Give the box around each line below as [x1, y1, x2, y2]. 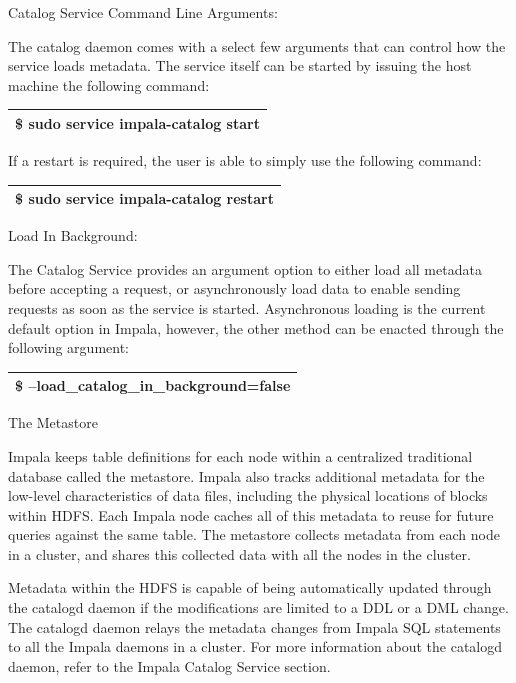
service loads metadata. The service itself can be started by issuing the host [8, 55, 472, 76]
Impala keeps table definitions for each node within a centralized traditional [8, 445, 473, 466]
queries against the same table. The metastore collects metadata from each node [8, 524, 500, 545]
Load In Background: [8, 225, 138, 246]
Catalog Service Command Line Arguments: [8, 2, 278, 22]
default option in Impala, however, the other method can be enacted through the [8, 317, 504, 338]
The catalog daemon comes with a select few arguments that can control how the [8, 35, 506, 56]
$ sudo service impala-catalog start [15, 112, 260, 133]
